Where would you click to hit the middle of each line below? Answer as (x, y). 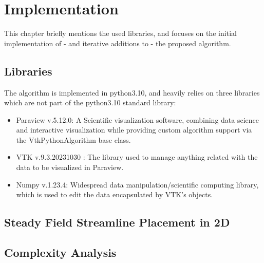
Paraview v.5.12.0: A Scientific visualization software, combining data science (138, 119)
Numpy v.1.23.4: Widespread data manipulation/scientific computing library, (137, 184)
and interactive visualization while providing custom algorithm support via (134, 130)
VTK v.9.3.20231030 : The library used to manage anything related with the (137, 157)
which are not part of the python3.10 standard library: (90, 102)
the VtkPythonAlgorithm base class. (73, 139)
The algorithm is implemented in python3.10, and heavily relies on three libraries (132, 92)
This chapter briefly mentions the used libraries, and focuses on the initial (120, 33)
